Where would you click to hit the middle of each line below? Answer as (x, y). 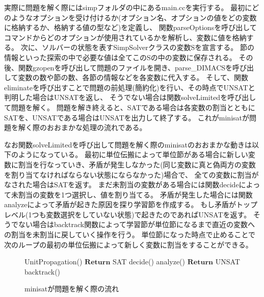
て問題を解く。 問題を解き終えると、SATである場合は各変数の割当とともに (130, 107)
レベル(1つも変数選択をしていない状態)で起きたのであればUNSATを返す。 (128, 214)
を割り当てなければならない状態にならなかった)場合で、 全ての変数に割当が (131, 174)
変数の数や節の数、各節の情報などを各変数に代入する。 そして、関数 (133, 77)
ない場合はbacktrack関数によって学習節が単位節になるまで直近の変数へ (137, 224)
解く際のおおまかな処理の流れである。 (82, 127)
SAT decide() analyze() (149, 262)
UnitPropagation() (54, 262)
